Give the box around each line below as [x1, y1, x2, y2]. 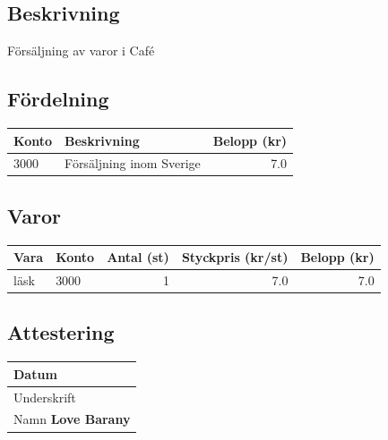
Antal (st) [107, 248, 169, 267]
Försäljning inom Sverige [65, 154, 201, 173]
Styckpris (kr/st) [181, 248, 289, 267]
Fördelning [7, 85, 109, 113]
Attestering [7, 318, 115, 346]
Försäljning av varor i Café [7, 41, 155, 60]
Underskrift [13, 387, 76, 406]
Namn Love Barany [13, 410, 131, 428]
